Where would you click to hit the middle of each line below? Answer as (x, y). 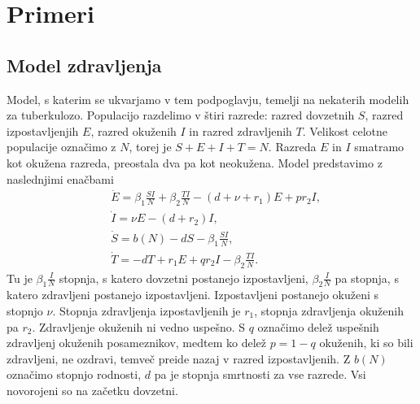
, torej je (150, 147)
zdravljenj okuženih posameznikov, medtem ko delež (136, 343)
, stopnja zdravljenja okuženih (329, 310)
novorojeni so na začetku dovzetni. (92, 390)
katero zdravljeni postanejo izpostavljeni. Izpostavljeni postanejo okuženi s (193, 295)
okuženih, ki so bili (366, 343)
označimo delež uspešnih (318, 326)
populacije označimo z (61, 147)
